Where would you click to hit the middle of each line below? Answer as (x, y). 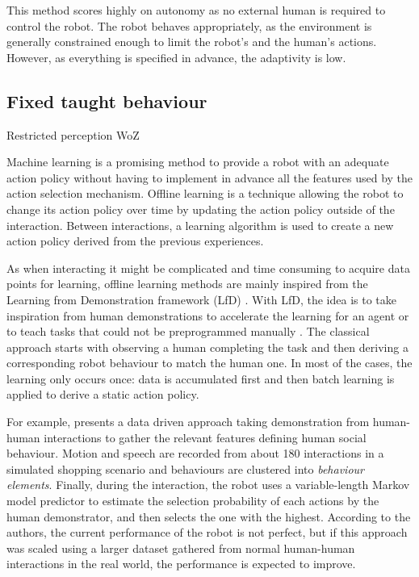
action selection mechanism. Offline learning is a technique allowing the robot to (205, 193)
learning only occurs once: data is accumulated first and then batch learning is (201, 378)
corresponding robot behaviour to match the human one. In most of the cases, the (209, 363)
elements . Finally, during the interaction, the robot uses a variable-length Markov (208, 485)
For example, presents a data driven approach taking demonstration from (188, 422)
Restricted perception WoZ (73, 134)
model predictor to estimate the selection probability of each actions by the (193, 501)
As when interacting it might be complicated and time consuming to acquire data (208, 268)
